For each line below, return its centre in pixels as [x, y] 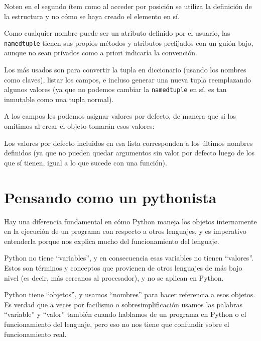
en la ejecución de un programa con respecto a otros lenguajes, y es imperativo [125, 231]
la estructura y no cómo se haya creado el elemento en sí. [92, 16]
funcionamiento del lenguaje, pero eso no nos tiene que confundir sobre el [117, 324]
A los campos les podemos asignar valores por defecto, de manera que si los [120, 116]
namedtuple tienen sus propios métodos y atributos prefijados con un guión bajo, [129, 42]
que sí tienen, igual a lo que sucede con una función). [86, 162]
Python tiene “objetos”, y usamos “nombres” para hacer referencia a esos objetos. [130, 294]
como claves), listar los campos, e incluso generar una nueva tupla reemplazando [128, 79]
